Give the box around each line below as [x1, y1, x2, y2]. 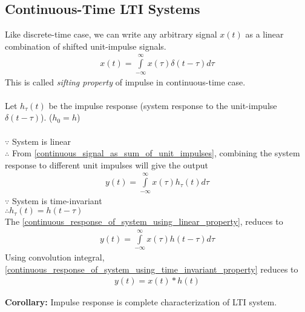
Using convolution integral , [5, 250, 105, 263]
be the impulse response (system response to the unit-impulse [48, 99, 277, 111]
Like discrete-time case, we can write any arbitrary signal [5, 28, 217, 41]
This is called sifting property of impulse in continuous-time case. [5, 75, 246, 88]
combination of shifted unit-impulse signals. [5, 39, 166, 52]
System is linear [11, 134, 71, 147]
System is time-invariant [11, 194, 102, 207]
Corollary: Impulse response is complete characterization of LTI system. [5, 296, 277, 308]
